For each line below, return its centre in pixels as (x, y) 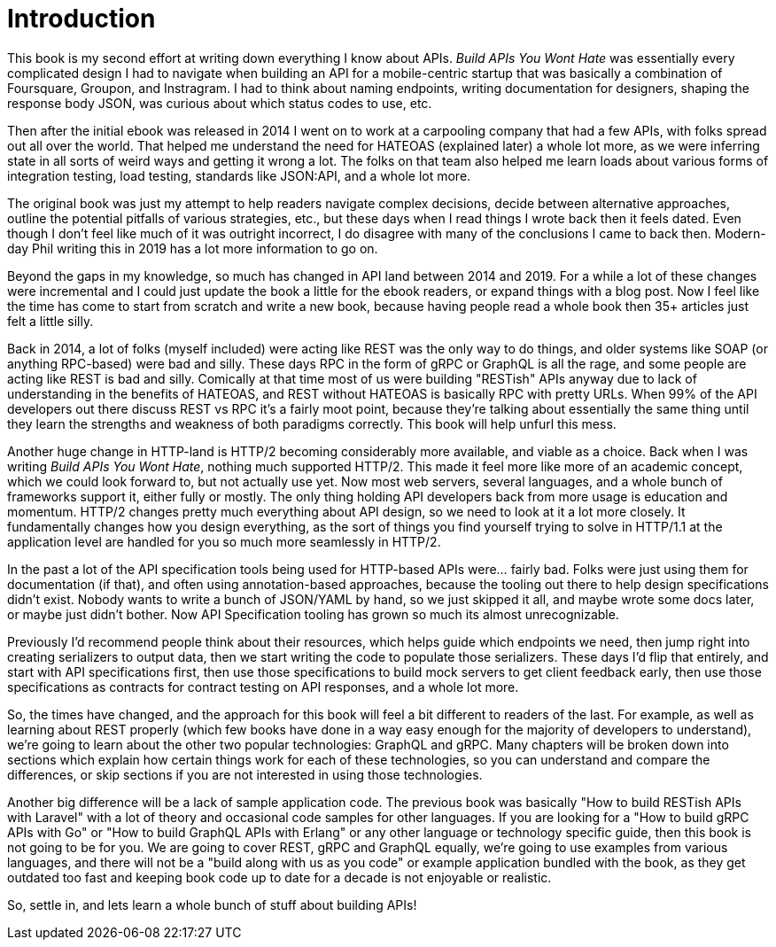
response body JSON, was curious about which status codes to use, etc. (220, 103)
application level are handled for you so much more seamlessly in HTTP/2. (224, 541)
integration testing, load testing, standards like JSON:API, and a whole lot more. (239, 175)
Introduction (81, 19)
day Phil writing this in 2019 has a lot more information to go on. (193, 248)
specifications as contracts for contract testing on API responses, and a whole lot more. (263, 687)
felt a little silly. (50, 321)
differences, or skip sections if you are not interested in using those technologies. (245, 774)
